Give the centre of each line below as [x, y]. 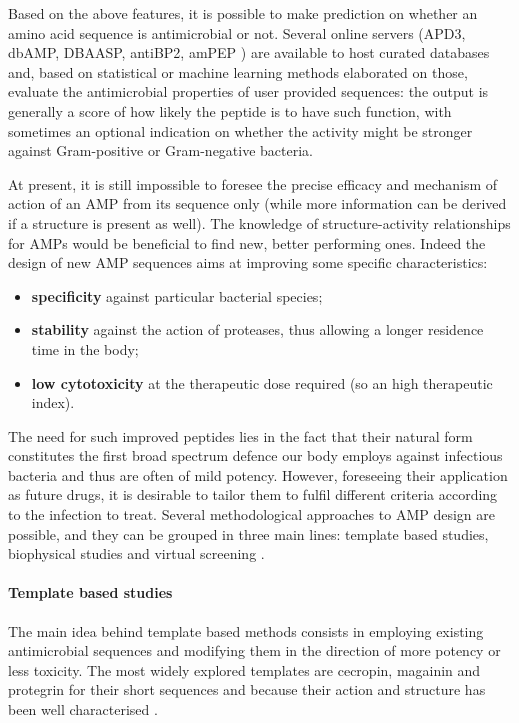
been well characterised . [83, 709]
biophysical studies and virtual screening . [136, 553]
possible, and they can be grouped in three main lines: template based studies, [248, 533]
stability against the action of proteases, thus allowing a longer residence [257, 329]
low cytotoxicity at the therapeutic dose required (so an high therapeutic [262, 382]
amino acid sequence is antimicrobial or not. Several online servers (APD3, [237, 32]
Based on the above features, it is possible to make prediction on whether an [243, 13]
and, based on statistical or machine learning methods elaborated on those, [238, 71]
